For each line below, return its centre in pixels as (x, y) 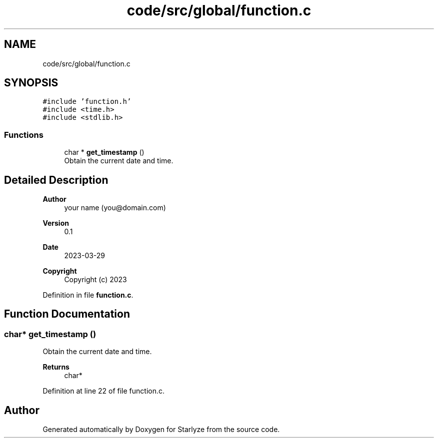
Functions (24, 135)
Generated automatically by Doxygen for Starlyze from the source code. (161, 430)
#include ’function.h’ (87, 102)
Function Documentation (67, 314)
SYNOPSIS (31, 83)
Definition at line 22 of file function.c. (104, 391)
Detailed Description (56, 180)
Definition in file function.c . (88, 295)
